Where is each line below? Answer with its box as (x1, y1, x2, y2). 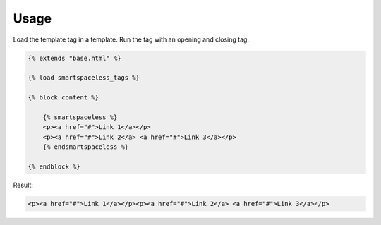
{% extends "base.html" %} (28, 54, 121, 62)
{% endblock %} (28, 162, 80, 171)
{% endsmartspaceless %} (42, 143, 129, 151)
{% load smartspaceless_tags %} (28, 74, 140, 82)
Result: (13, 181, 33, 189)
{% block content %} (28, 94, 99, 102)
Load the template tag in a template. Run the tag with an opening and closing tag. (13, 35, 250, 44)
